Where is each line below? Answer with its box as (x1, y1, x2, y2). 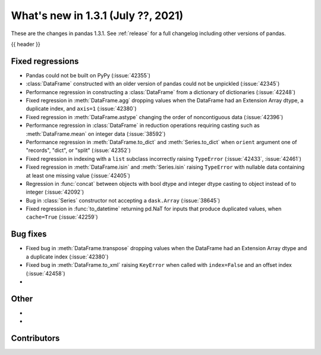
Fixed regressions (11, 56, 79, 66)
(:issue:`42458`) (26, 270, 65, 277)
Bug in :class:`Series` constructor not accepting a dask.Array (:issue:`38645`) (26, 197, 221, 204)
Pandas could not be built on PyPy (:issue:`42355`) (26, 71, 151, 79)
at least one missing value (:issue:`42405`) (26, 172, 131, 179)
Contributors (11, 334, 60, 344)
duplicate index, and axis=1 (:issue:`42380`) (26, 105, 137, 113)
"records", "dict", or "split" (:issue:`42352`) (26, 147, 131, 154)
